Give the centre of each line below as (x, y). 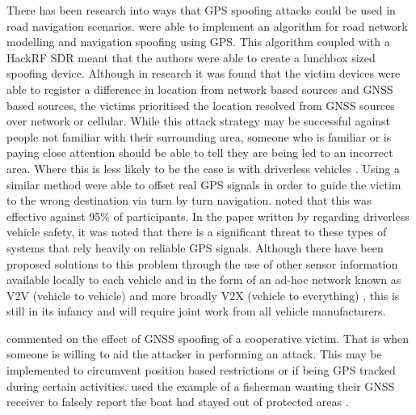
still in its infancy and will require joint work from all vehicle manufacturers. (196, 311)
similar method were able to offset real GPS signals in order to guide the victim (204, 184)
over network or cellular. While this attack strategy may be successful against (199, 121)
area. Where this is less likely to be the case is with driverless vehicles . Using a (203, 168)
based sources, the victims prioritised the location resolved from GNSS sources (201, 105)
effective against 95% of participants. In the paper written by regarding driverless (208, 216)
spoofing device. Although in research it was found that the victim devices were (204, 73)
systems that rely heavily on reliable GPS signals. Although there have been (195, 247)
